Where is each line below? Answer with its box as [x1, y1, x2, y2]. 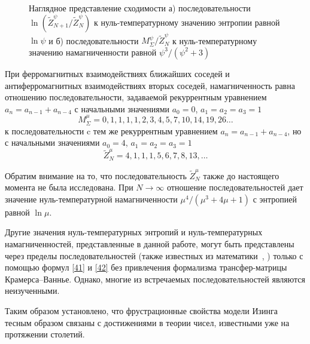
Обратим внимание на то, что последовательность [5, 169, 187, 182]
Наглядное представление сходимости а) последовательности [29, 2, 251, 14]
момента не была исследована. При [5, 181, 133, 193]
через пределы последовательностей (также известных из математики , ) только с [5, 249, 303, 262]
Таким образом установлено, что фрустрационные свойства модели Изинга [5, 304, 278, 317]
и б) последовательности [48, 34, 139, 47]
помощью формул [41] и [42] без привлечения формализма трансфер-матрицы [5, 261, 287, 274]
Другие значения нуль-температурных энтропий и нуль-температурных [5, 226, 263, 238]
